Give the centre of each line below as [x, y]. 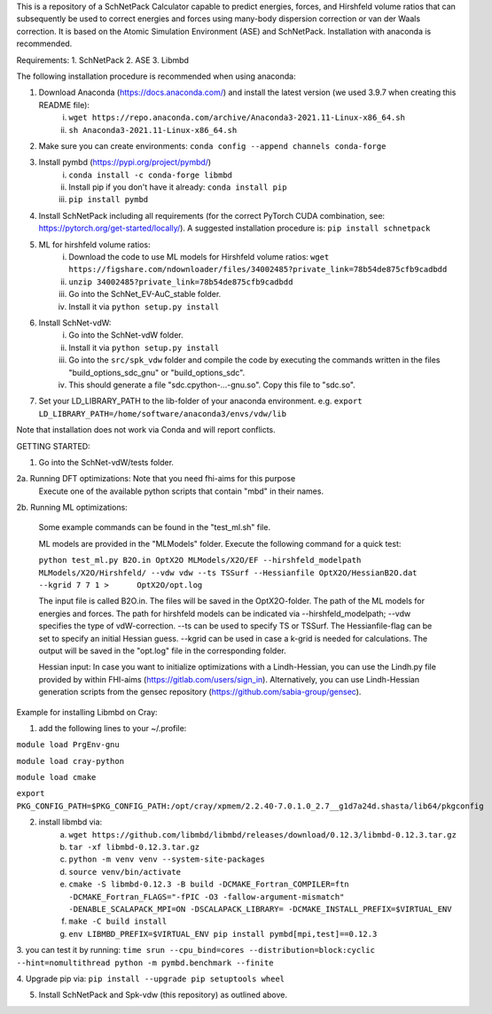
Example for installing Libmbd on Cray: [87, 712]
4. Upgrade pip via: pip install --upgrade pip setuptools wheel [151, 979]
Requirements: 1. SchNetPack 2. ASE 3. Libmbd [103, 60]
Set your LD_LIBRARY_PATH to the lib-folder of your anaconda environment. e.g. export [200, 401]
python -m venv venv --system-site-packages [167, 859]
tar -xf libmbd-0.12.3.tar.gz [134, 847]
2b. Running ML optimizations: [72, 507]
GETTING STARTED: [53, 446]
